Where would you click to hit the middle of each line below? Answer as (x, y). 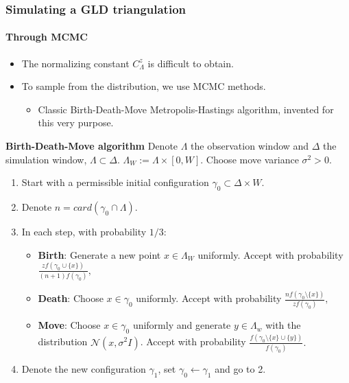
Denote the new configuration (84, 368)
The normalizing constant (75, 63)
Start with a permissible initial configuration (115, 182)
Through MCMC (47, 37)
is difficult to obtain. (191, 63)
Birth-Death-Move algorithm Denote (92, 146)
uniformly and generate (182, 325)
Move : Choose (69, 325)
